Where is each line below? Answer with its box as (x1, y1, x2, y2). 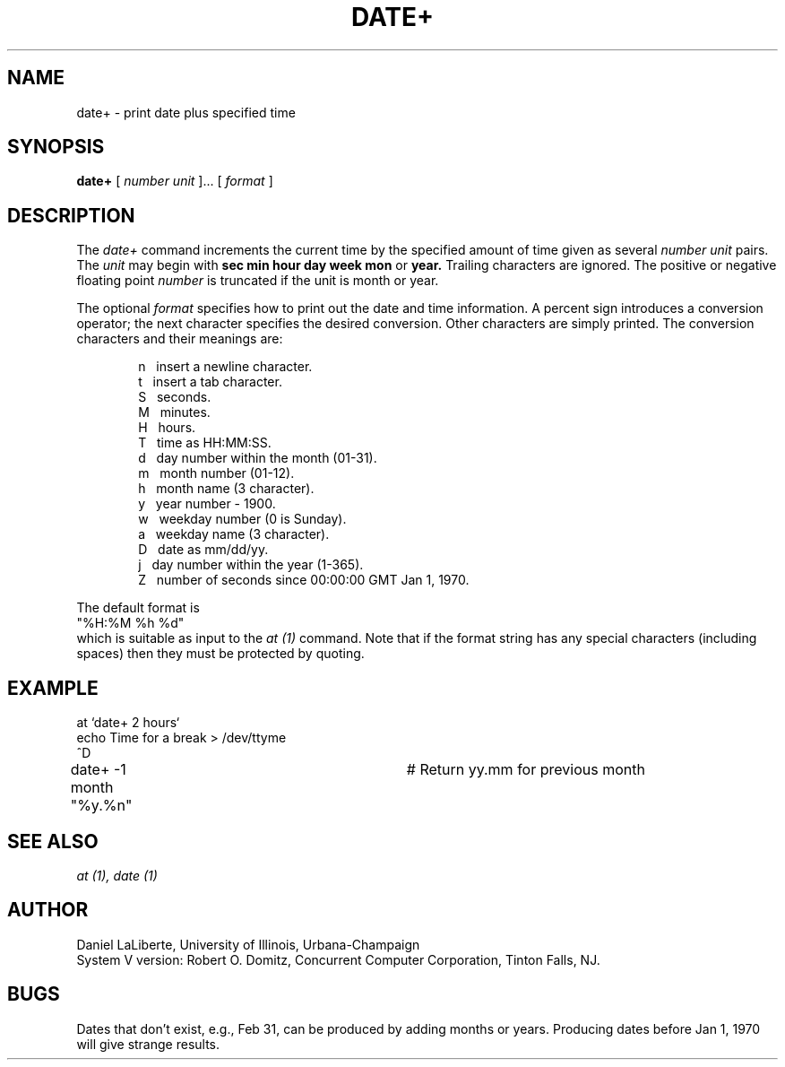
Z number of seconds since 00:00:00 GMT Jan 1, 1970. (138, 572, 470, 588)
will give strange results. (76, 1036, 220, 1052)
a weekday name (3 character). (138, 526, 330, 542)
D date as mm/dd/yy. (138, 542, 269, 558)
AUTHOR (7, 898, 89, 922)
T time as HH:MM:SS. (138, 435, 272, 451)
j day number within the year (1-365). (138, 557, 364, 573)
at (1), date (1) (76, 867, 158, 883)
